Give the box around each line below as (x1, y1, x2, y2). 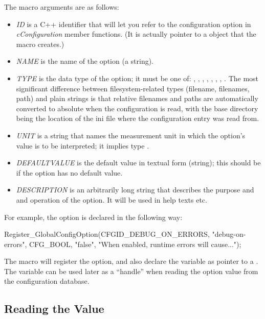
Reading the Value (4, 301, 104, 316)
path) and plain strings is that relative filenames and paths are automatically (16, 93, 258, 104)
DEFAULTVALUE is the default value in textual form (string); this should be (16, 157, 261, 168)
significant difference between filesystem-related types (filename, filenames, (16, 83, 250, 93)
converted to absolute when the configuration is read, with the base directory (16, 103, 258, 113)
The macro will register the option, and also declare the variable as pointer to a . (4, 256, 258, 266)
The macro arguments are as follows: (4, 2, 119, 12)
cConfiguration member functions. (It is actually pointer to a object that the (16, 29, 256, 39)
